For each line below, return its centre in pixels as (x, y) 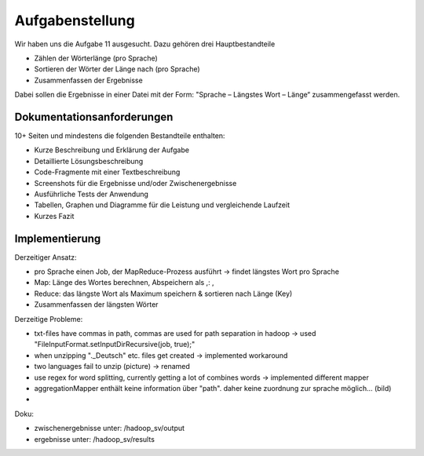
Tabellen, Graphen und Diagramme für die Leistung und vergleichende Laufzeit (162, 205)
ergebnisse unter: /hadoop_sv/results (94, 439)
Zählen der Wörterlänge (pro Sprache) (96, 58)
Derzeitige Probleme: (49, 319)
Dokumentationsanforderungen (94, 117)
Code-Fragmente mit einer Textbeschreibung (107, 172)
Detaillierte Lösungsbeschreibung (89, 161)
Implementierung (58, 238)
